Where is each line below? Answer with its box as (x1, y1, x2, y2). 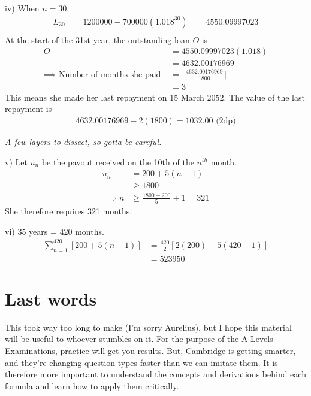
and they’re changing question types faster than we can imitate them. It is (5, 356, 278, 368)
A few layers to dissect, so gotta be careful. (5, 135, 162, 147)
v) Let (5, 155, 28, 168)
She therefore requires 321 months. (5, 205, 132, 217)
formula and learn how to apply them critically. (5, 379, 179, 392)
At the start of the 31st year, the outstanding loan (5, 33, 190, 46)
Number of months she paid (58, 70, 161, 79)
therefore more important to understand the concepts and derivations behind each (5, 368, 306, 380)
